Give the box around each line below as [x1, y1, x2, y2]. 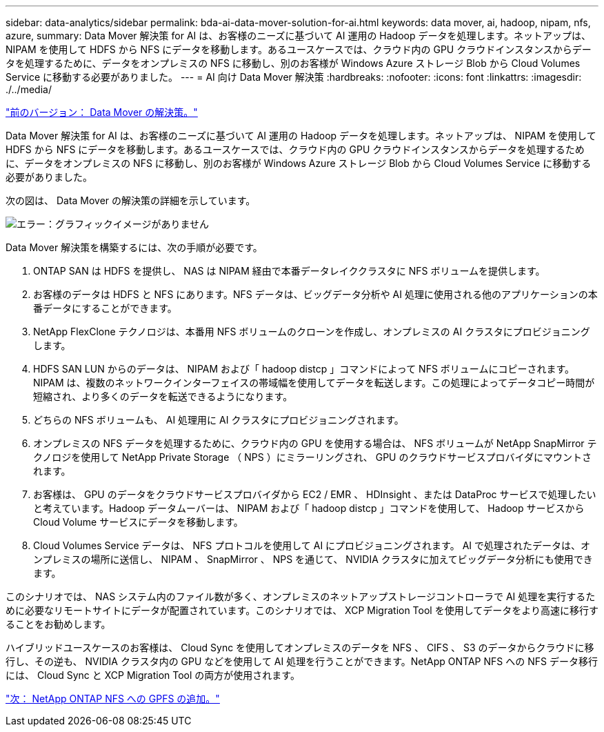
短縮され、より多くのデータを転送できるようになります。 [33, 390, 293, 402]
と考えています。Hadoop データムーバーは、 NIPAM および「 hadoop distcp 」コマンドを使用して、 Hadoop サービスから [33, 502, 585, 514]
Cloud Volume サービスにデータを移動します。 [33, 516, 243, 528]
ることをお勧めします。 [6, 618, 111, 630]
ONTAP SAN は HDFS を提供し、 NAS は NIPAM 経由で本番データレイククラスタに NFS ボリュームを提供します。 [33, 265, 545, 277]
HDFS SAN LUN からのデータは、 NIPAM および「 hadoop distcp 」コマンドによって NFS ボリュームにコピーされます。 [33, 363, 575, 375]
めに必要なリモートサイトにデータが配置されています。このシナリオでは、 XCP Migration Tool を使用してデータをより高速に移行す [6, 604, 598, 616]
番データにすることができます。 [33, 302, 177, 314]
